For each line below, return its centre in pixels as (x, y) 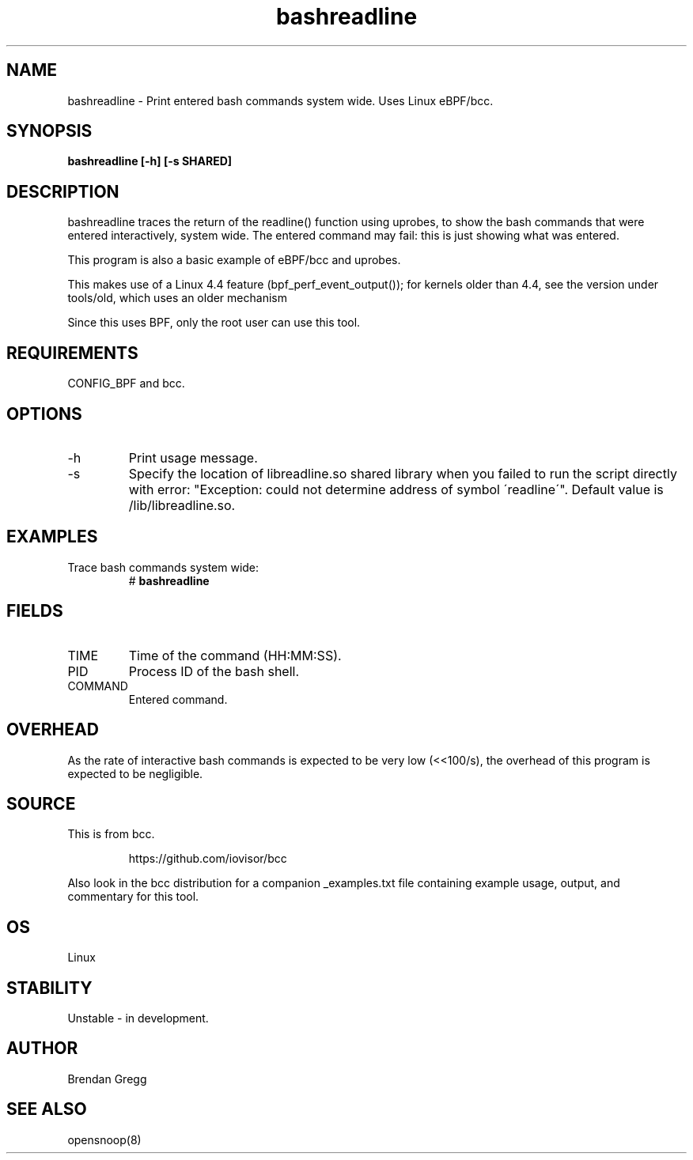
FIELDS (35, 611)
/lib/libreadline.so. (182, 505)
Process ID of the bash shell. (214, 671)
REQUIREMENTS (72, 353)
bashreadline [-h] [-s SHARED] (150, 161)
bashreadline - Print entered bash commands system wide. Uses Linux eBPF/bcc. (280, 100)
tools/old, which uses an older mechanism (177, 298)
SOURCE (41, 803)
